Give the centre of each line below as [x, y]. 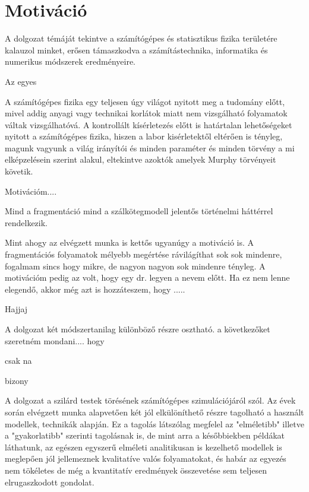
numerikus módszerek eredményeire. [70, 61]
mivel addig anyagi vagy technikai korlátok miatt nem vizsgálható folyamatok [146, 113]
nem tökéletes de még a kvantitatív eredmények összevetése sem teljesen [136, 470]
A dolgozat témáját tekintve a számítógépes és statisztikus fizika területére [141, 38]
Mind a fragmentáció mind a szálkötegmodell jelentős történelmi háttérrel [139, 211]
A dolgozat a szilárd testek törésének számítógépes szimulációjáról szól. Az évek [150, 400]
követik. [19, 171]
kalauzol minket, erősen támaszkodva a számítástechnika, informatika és [136, 50]
